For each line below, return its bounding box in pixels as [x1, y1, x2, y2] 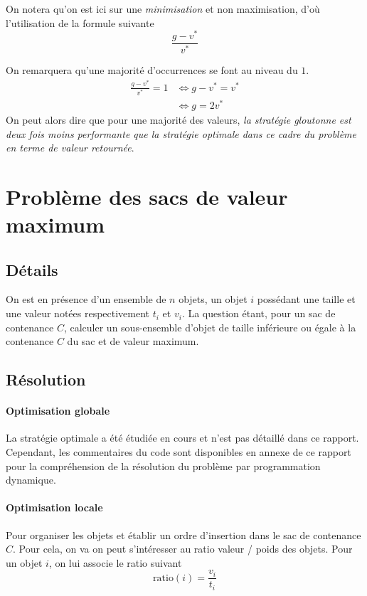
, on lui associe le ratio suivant [48, 555, 182, 570]
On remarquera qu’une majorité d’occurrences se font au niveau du [6, 63, 298, 78]
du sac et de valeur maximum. [67, 334, 199, 348]
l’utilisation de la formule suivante [6, 15, 154, 30]
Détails [6, 258, 58, 280]
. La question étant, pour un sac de [181, 306, 336, 321]
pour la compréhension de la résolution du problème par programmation [6, 458, 321, 473]
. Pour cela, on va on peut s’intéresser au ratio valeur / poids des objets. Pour [13, 541, 353, 556]
